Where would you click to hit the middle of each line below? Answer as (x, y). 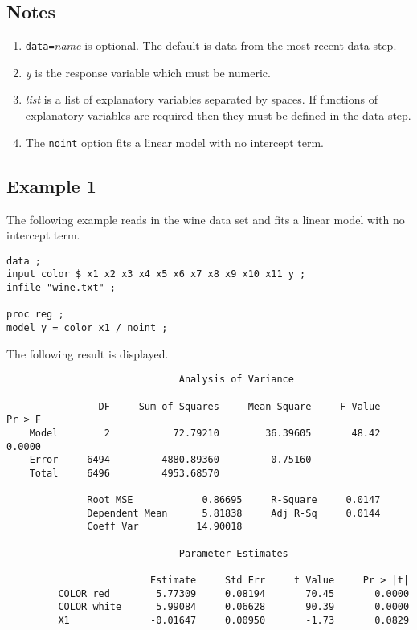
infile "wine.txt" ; (61, 288)
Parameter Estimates (233, 553)
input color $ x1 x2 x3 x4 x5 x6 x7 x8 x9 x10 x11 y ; (156, 274)
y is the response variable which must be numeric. (148, 72)
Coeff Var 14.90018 (165, 527)
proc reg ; (35, 315)
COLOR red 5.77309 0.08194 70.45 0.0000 (234, 593)
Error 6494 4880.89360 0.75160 (170, 460)
